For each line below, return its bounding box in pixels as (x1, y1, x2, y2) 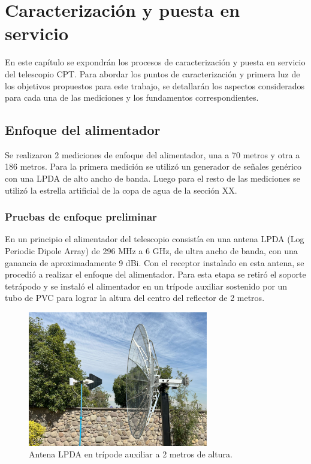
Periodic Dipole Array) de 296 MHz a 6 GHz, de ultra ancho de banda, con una (5, 245, 298, 257)
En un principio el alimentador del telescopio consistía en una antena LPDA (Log (5, 233, 304, 245)
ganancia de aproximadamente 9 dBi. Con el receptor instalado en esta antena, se (5, 256, 304, 269)
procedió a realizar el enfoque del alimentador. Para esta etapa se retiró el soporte (5, 268, 306, 281)
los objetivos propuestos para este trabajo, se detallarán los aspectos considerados (5, 79, 304, 92)
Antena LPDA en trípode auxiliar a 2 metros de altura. (29, 448, 233, 460)
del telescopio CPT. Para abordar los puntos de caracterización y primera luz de (5, 67, 300, 80)
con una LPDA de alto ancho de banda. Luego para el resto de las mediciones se (5, 172, 300, 185)
